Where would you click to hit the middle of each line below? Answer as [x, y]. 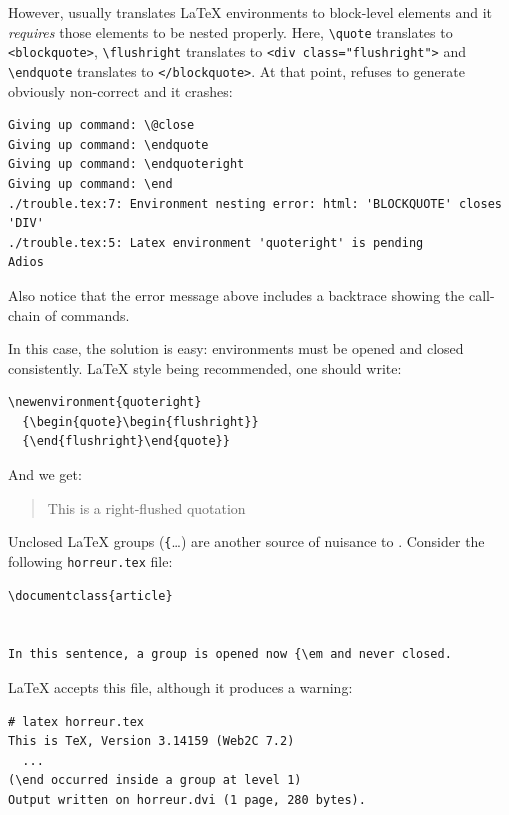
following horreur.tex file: [90, 560]
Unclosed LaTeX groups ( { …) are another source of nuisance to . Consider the [246, 541]
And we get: [45, 474]
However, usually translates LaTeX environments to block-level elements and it [250, 12]
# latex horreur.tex [76, 721]
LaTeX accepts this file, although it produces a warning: [180, 686]
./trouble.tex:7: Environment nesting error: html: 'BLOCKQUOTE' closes [255, 203]
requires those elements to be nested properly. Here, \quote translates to [230, 31]
